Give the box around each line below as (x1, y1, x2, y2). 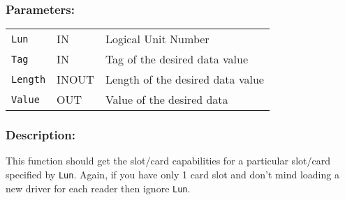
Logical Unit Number (105, 31, 210, 47)
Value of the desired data (105, 91, 228, 108)
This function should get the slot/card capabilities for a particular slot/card (6, 153, 330, 168)
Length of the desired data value (105, 71, 264, 88)
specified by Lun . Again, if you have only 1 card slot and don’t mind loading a (6, 167, 339, 182)
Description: (6, 126, 75, 144)
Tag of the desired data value (105, 51, 249, 68)
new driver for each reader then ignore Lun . (6, 180, 191, 195)
